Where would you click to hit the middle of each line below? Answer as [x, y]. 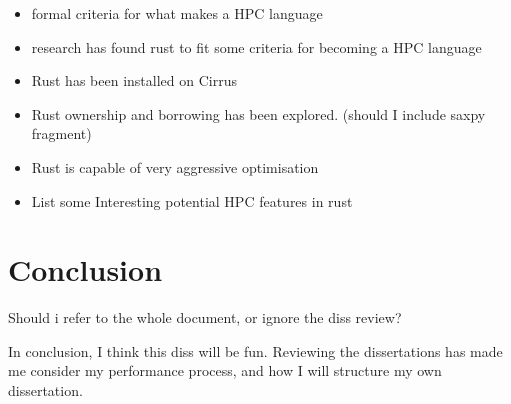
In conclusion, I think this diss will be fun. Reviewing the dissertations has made [255, 350]
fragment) [61, 133]
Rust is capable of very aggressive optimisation [175, 166]
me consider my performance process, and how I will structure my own [225, 370]
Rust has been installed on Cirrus [134, 80]
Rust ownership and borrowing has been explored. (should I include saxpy [258, 113]
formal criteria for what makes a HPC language [177, 13]
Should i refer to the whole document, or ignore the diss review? [205, 317]
